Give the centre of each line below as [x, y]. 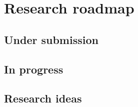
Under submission [51, 39]
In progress [34, 69]
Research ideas [43, 98]
